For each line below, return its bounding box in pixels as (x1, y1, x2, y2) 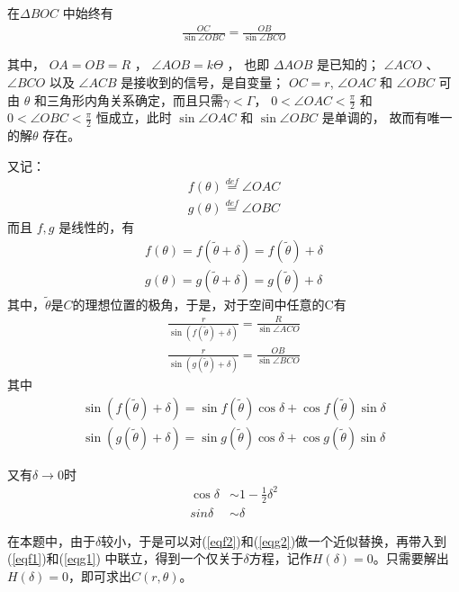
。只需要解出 (373, 549, 449, 568)
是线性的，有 (58, 217, 135, 236)
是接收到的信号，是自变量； (121, 73, 285, 92)
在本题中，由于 (7, 531, 95, 550)
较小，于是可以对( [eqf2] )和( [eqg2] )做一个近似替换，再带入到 (101, 531, 447, 550)
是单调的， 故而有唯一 (321, 108, 453, 127)
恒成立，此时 (95, 108, 172, 127)
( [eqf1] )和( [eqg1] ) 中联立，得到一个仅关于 (7, 549, 244, 568)
